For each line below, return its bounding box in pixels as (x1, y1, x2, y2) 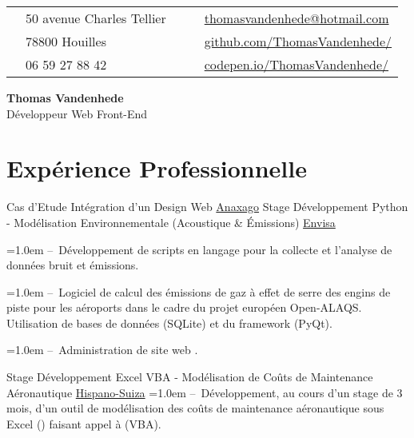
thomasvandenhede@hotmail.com (204, 9, 389, 27)
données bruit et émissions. (6, 257, 139, 273)
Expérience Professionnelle (6, 152, 307, 185)
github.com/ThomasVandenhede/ (204, 32, 392, 50)
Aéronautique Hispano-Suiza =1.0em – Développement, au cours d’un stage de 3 (6, 384, 403, 400)
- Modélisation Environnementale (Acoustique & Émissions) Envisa (6, 213, 336, 230)
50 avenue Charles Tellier (26, 9, 166, 27)
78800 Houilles (26, 32, 106, 50)
